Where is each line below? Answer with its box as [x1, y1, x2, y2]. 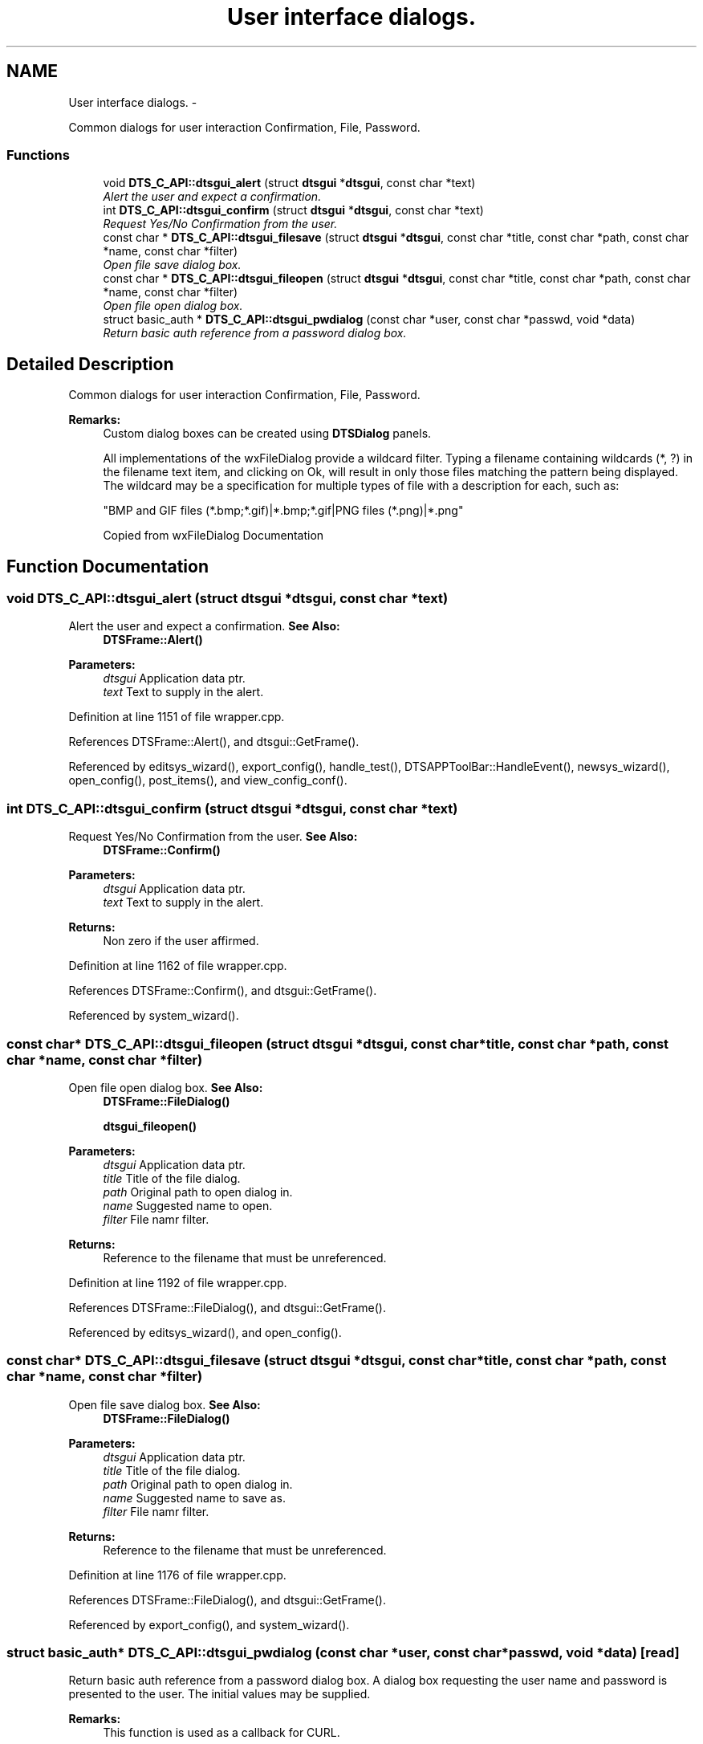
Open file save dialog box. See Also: [68, 1397, 261, 1412]
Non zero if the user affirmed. [103, 934, 259, 948]
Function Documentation [6, 556, 209, 577]
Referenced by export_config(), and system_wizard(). [68, 1617, 350, 1632]
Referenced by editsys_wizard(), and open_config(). [68, 1325, 342, 1339]
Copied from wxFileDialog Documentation [103, 528, 324, 543]
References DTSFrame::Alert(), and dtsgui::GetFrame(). [68, 735, 360, 749]
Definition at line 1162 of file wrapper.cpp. [68, 959, 287, 973]
